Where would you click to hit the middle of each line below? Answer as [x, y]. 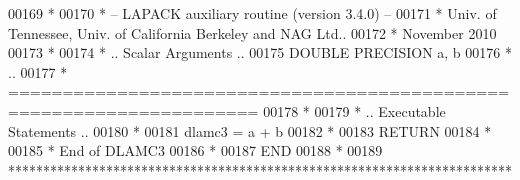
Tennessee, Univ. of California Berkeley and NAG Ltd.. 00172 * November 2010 [252, 32]
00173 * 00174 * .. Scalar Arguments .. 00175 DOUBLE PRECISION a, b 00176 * [260, 52]
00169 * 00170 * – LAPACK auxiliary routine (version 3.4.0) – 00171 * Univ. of [252, 13]
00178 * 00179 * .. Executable [354, 110]
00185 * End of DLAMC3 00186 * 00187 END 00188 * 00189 [195, 150]
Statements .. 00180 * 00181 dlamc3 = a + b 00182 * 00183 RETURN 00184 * [250, 130]
